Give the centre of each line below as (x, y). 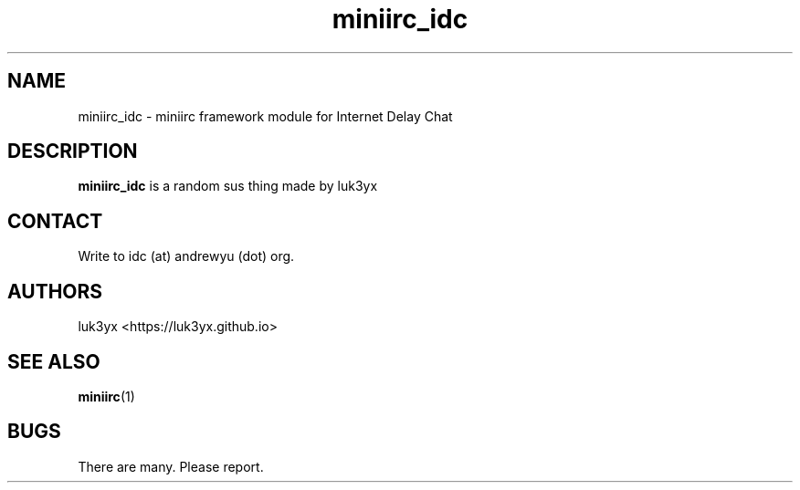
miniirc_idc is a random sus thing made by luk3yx (228, 186)
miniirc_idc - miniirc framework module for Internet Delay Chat (265, 116)
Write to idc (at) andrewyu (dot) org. (186, 256)
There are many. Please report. (171, 466)
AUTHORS (55, 291)
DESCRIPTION (73, 151)
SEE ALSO (54, 361)
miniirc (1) (106, 396)
